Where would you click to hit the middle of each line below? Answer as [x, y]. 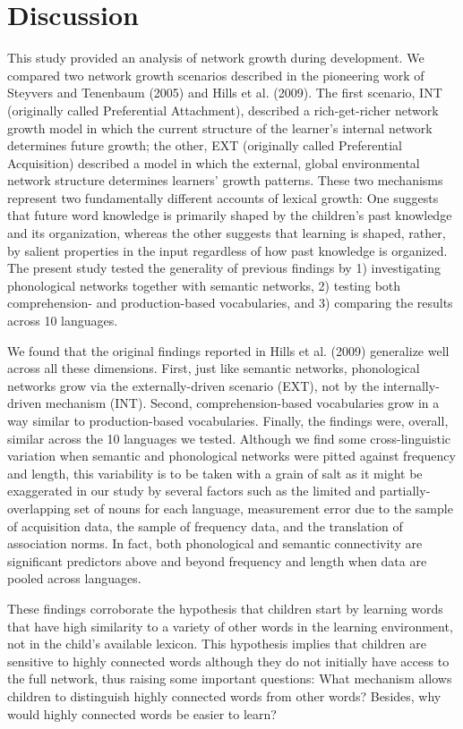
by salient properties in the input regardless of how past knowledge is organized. [227, 250]
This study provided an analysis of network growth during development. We [216, 58]
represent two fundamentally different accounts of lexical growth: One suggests [223, 197]
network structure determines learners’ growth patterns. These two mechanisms [225, 180]
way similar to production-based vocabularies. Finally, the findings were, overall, [228, 420]
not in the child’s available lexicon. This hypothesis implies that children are [217, 644]
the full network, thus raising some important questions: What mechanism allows [230, 678]
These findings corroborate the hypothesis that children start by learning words [225, 608]
